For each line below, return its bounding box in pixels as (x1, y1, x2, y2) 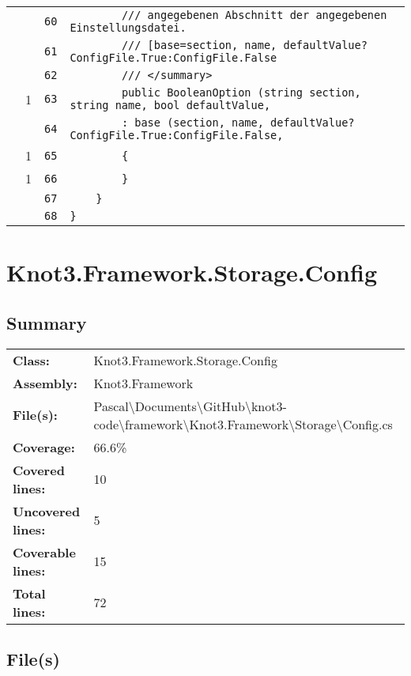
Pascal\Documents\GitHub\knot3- (93, 396, 287, 415)
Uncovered (13, 501, 81, 520)
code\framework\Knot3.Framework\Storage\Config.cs (93, 414, 393, 433)
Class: (13, 350, 50, 369)
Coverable (13, 542, 76, 561)
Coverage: (13, 437, 75, 456)
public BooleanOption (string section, (121, 86, 361, 99)
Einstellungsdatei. (70, 21, 187, 34)
